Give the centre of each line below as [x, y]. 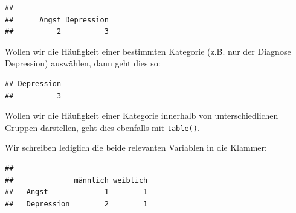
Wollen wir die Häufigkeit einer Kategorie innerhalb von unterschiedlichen [142, 116]
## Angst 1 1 [76, 192]
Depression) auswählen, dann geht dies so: [83, 63]
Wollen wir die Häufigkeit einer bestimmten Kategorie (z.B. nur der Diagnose [148, 51]
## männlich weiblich [76, 180]
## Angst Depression [57, 20]
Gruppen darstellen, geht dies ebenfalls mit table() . [102, 127]
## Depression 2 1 [76, 204]
